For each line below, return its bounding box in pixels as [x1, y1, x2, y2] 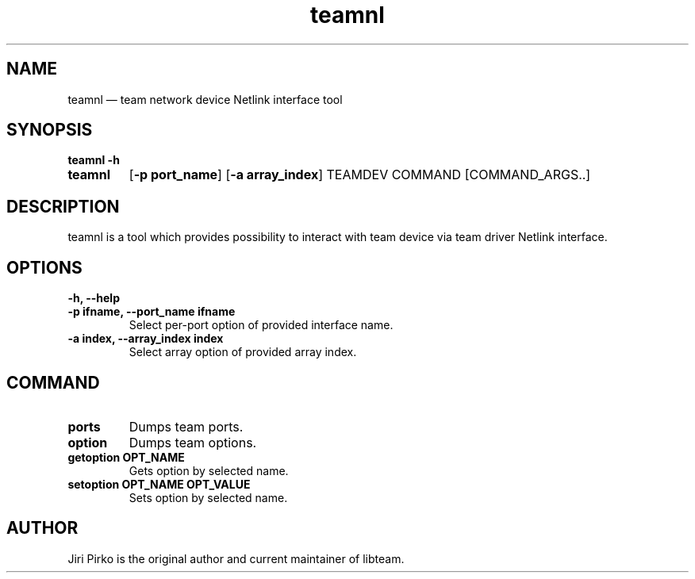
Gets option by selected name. [129, 463, 289, 477]
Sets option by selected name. [129, 490, 288, 504]
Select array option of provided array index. [129, 345, 357, 359]
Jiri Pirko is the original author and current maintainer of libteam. [67, 551, 405, 566]
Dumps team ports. [129, 418, 244, 435]
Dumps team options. [129, 434, 257, 451]
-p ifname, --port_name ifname [67, 305, 236, 319]
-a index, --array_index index [67, 332, 224, 346]
